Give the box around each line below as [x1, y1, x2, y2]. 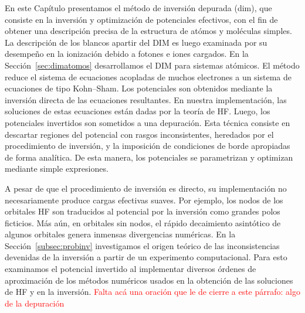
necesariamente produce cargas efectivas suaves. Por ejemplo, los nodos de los [5, 193, 283, 206]
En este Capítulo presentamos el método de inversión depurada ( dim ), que [5, 2, 272, 13]
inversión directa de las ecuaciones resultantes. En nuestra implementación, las [5, 93, 287, 106]
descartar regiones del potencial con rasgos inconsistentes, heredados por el [5, 128, 274, 140]
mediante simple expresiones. [5, 162, 109, 175]
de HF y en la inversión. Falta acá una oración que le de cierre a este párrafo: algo [5, 285, 300, 298]
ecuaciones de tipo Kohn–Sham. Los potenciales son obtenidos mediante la [5, 82, 273, 94]
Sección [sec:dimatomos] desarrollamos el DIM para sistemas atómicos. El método [5, 59, 300, 71]
